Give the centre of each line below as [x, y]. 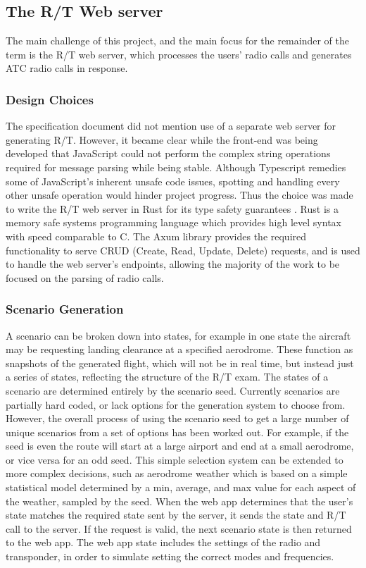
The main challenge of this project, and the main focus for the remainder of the [177, 41]
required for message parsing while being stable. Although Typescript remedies [176, 167]
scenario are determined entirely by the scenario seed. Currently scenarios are [173, 390]
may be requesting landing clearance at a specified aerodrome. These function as [179, 349]
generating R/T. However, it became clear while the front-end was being [162, 139]
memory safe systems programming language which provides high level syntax [173, 222]
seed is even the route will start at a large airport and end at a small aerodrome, [180, 446]
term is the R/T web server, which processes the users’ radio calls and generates [179, 54]
